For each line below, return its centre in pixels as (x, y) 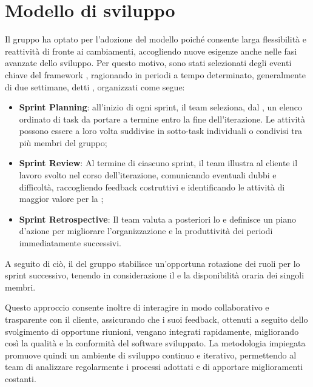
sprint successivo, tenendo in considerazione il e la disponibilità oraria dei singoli (155, 275)
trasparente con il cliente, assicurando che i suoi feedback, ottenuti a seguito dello (156, 319)
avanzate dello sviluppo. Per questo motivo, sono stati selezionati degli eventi (148, 63)
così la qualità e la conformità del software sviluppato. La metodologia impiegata (155, 343)
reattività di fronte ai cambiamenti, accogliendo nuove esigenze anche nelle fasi (151, 51)
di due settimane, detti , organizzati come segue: (95, 86)
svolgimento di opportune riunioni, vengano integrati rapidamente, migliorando (152, 331)
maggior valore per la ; (61, 199)
